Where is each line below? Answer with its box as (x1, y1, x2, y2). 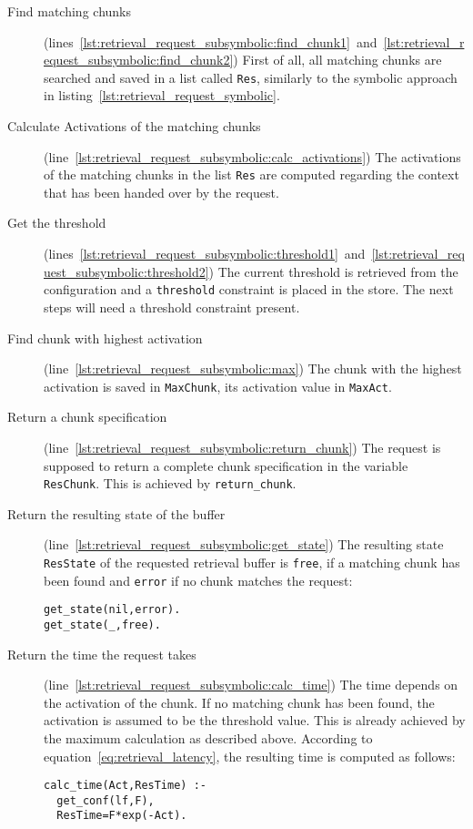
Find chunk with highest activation (7, 328, 203, 347)
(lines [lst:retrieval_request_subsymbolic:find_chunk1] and (44, 32, 377, 51)
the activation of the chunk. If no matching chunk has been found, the (44, 692, 435, 711)
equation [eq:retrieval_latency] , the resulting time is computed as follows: (44, 746, 456, 765)
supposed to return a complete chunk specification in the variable (44, 455, 408, 475)
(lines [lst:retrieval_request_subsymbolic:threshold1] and (44, 244, 366, 263)
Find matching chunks (7, 2, 132, 20)
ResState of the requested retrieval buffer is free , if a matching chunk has (44, 552, 460, 571)
